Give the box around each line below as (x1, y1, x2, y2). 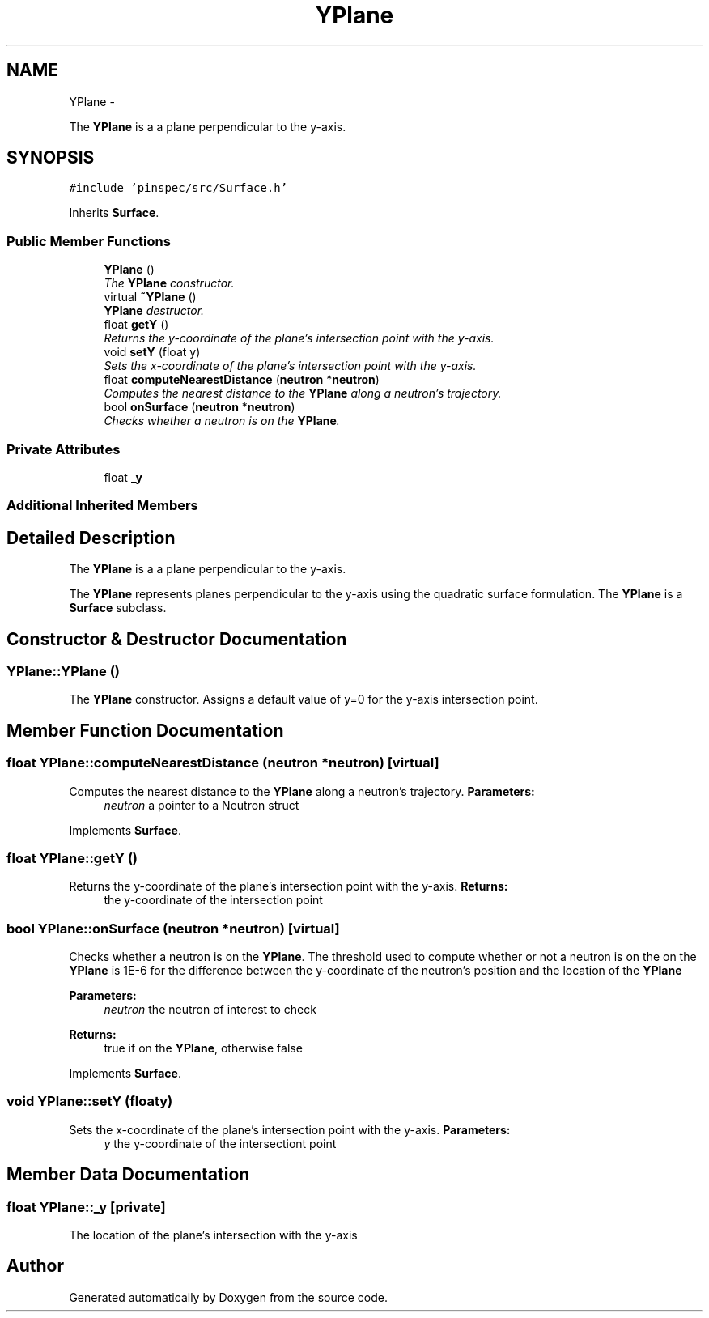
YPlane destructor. (104, 304, 205, 318)
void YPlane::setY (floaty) (6, 1093, 173, 1110)
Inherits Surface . (69, 206, 159, 220)
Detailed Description (6, 527, 176, 548)
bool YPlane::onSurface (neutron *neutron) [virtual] (6, 920, 340, 937)
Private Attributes (6, 440, 121, 457)
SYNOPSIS (6, 147, 95, 168)
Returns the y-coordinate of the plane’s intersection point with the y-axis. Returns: (69, 879, 508, 894)
